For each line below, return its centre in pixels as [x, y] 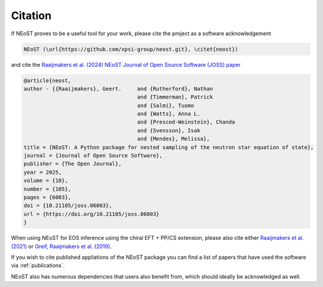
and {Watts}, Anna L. [169, 114]
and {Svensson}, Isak [169, 130]
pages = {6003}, [48, 197]
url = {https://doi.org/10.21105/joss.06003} [92, 214]
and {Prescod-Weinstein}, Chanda [186, 122]
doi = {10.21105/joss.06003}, [68, 206]
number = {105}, [48, 189]
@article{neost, [48, 80]
